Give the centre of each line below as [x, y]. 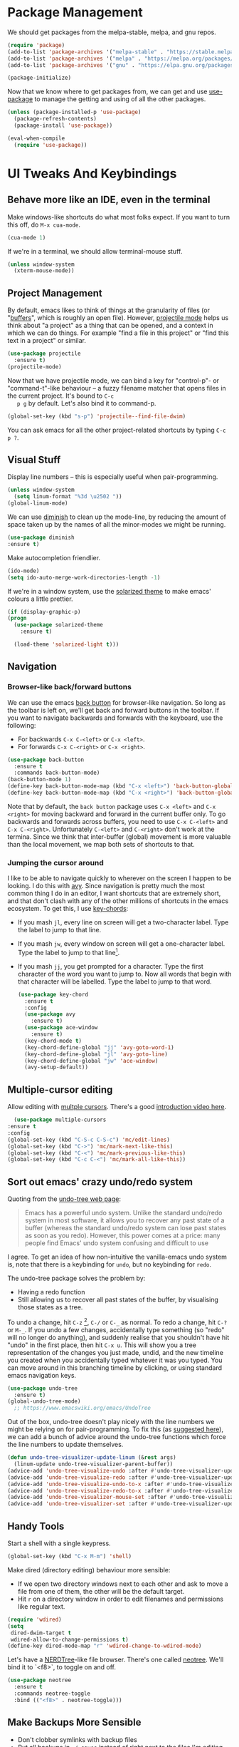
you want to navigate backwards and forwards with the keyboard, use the [115, 718]
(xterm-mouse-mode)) [44, 271]
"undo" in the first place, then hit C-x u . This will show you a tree [102, 1345]
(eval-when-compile [36, 138]
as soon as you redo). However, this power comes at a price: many [122, 1236]
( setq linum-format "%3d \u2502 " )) [68, 497]
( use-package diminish [41, 538]
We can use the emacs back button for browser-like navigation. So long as [117, 702]
